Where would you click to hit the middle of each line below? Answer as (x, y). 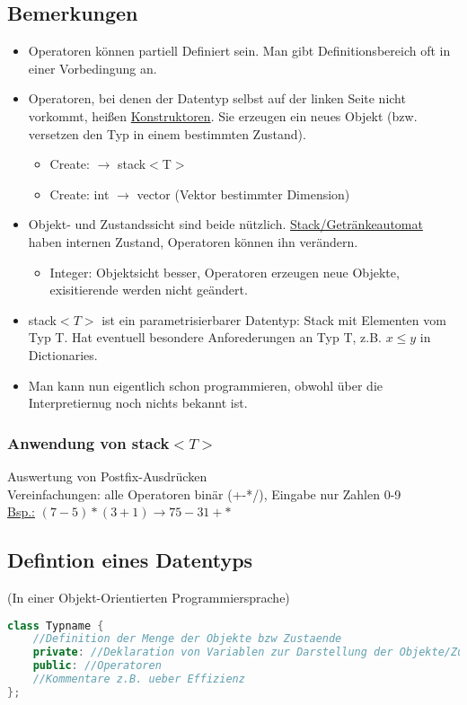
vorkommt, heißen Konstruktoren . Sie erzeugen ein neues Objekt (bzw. (223, 115)
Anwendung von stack (88, 442)
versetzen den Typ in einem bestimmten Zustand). (167, 133)
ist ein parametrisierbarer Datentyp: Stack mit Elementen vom (274, 319)
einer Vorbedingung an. (93, 68)
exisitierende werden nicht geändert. (149, 290)
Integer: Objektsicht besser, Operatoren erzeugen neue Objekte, (225, 272)
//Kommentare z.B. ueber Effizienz (139, 679)
